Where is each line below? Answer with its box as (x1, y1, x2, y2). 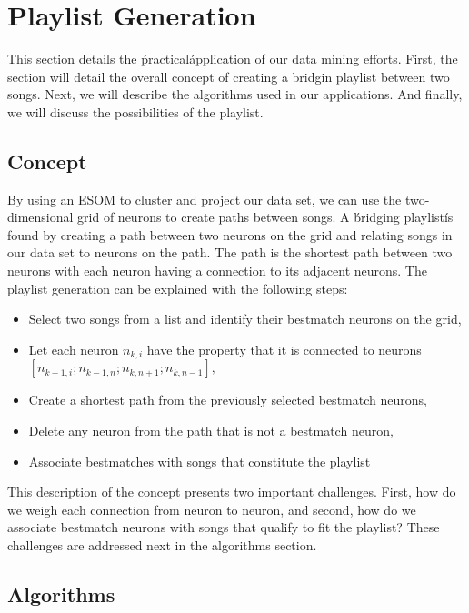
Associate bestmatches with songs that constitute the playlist (28, 451, 371, 470)
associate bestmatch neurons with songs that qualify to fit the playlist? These (7, 518, 440, 537)
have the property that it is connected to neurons (146, 339, 422, 358)
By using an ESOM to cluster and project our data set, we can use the (7, 189, 402, 208)
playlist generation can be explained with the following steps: (7, 278, 348, 297)
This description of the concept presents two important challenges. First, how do (7, 482, 456, 501)
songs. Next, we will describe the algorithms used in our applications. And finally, (7, 85, 463, 104)
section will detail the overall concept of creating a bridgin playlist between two (7, 66, 450, 85)
